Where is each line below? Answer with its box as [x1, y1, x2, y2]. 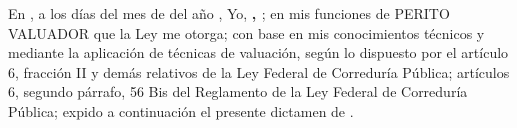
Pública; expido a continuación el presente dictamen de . [8, 100, 354, 121]
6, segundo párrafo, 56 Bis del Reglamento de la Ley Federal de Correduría [8, 81, 468, 102]
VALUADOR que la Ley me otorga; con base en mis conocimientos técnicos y [8, 22, 485, 43]
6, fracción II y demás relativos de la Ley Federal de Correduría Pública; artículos [8, 61, 510, 82]
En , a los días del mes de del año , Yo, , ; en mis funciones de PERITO [8, 3, 450, 23]
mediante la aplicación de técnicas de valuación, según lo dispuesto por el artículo [8, 42, 509, 63]
